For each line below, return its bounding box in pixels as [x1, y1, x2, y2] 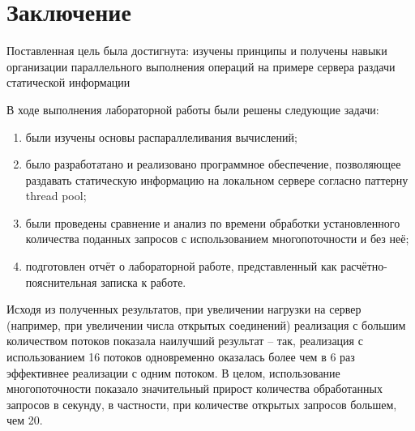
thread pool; [25, 187, 87, 204]
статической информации [6, 74, 130, 91]
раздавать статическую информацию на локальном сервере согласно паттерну [25, 171, 409, 188]
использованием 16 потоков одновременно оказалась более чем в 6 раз [6, 348, 355, 365]
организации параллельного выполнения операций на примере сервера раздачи [6, 58, 396, 75]
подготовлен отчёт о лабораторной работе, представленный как [25, 258, 337, 275]
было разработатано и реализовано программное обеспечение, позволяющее [25, 156, 401, 173]
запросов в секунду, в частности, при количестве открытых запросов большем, [6, 395, 397, 412]
